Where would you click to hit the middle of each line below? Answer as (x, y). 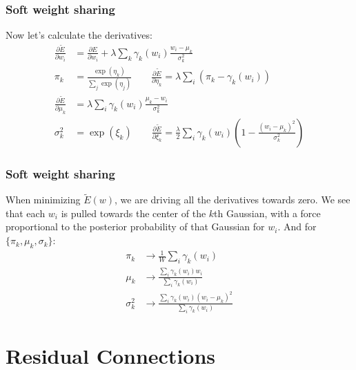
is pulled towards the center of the (133, 213)
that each (26, 213)
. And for (297, 226)
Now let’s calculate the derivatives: (79, 35)
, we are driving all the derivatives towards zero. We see (233, 200)
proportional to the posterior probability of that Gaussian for (135, 226)
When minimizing (43, 200)
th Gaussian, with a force (267, 213)
